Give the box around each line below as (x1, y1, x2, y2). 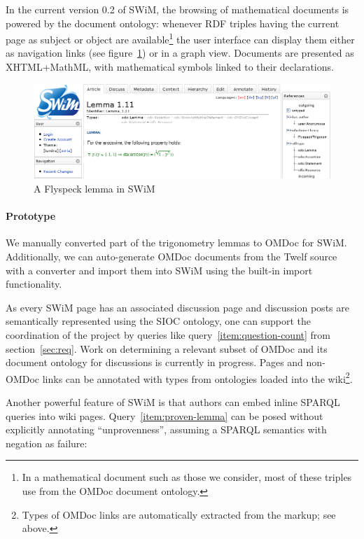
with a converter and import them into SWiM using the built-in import (6, 262, 313, 277)
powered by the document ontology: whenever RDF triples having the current (6, 15, 339, 30)
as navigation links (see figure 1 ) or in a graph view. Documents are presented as (6, 45, 354, 60)
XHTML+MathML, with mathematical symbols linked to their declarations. (6, 59, 334, 74)
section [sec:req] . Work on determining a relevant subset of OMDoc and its (6, 341, 328, 356)
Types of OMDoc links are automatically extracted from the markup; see (22, 507, 336, 521)
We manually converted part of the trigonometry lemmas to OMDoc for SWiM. (6, 235, 347, 250)
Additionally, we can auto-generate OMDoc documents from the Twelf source (6, 248, 337, 263)
